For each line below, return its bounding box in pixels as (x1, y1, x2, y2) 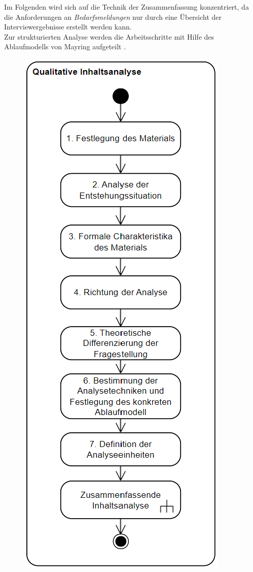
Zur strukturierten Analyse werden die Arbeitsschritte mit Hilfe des (4, 31, 214, 42)
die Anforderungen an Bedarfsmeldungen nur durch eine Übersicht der (4, 11, 222, 22)
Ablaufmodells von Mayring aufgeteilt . (4, 41, 126, 52)
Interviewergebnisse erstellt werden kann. (4, 21, 132, 32)
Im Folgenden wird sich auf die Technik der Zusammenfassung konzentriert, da (4, 2, 249, 12)
